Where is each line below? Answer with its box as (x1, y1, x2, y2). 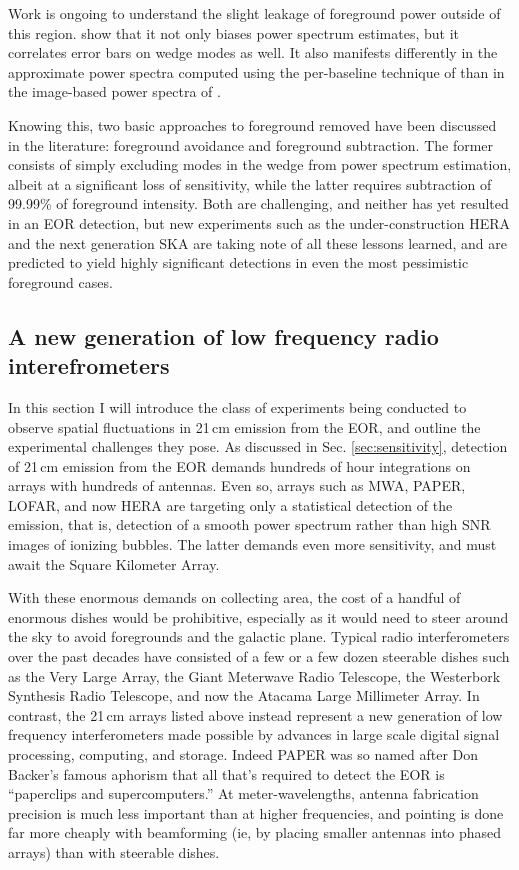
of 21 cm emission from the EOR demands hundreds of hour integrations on (8, 455, 471, 476)
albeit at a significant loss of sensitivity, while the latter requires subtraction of (8, 173, 492, 194)
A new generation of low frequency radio (8, 320, 439, 351)
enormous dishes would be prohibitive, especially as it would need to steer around (8, 606, 509, 627)
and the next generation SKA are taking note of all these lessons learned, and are (8, 232, 508, 253)
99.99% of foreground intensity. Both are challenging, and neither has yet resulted (8, 193, 509, 214)
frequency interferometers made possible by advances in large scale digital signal (8, 724, 500, 745)
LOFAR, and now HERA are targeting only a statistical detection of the (8, 494, 453, 515)
